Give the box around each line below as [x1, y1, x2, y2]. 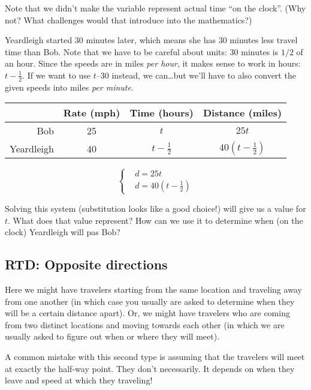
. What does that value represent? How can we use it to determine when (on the [8, 214, 303, 226]
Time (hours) [129, 106, 194, 120]
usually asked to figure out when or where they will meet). [5, 330, 220, 343]
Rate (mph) [63, 106, 120, 120]
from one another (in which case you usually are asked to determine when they [5, 295, 295, 307]
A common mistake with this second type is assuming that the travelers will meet [5, 350, 305, 362]
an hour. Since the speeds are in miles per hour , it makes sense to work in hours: [5, 57, 301, 70]
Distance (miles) [203, 106, 282, 120]
